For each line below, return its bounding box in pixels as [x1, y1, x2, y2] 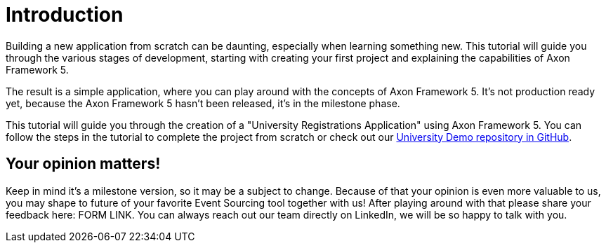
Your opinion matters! [6, 155, 161, 173]
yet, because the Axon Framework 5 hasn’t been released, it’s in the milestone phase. [6, 97, 400, 109]
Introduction [6, 3, 124, 27]
